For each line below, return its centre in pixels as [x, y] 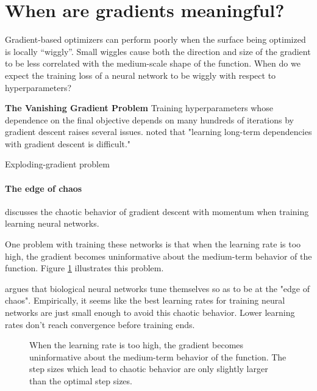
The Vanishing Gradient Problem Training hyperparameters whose [139, 108]
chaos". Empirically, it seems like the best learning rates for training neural [145, 300]
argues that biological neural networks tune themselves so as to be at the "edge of [158, 288]
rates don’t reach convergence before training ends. [100, 324]
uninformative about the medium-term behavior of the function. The [158, 356]
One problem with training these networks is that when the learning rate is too [153, 244]
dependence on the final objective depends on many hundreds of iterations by [150, 119]
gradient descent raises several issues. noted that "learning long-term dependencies [158, 132]
